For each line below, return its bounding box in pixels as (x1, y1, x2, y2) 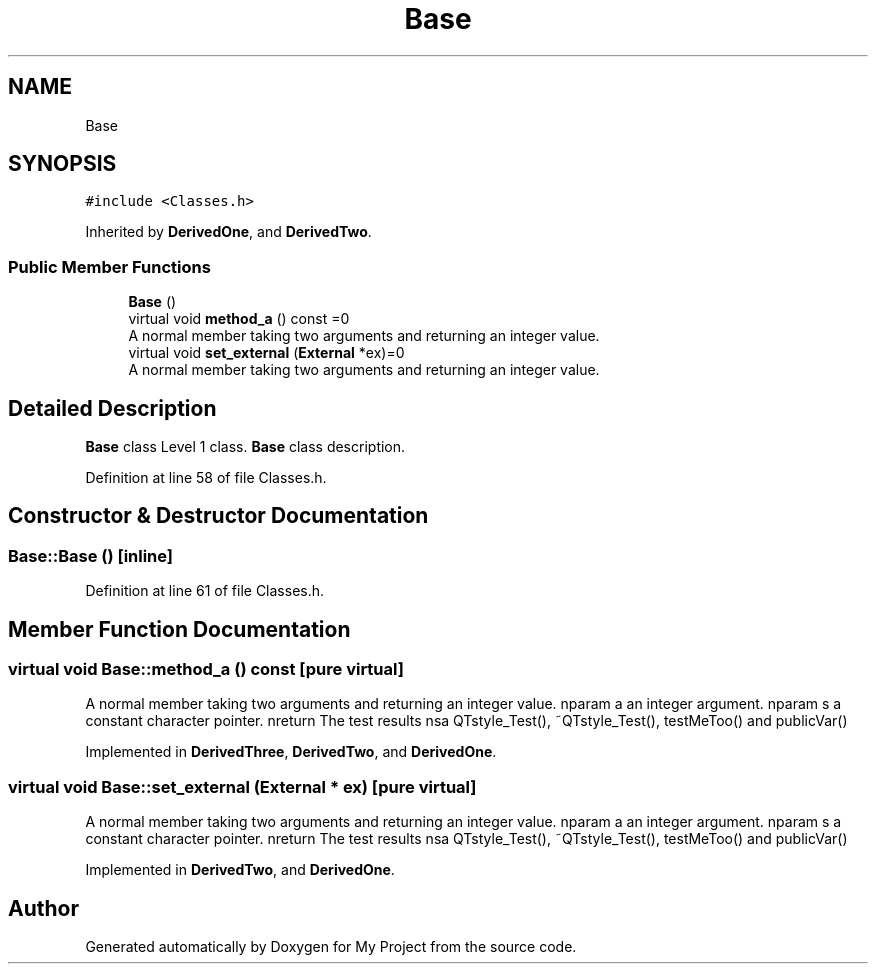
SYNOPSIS (8, 151, 117, 177)
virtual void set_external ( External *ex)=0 (128, 344, 405, 362)
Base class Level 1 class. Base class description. (85, 438, 406, 456)
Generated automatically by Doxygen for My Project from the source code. (85, 938, 577, 956)
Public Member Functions (8, 256, 211, 277)
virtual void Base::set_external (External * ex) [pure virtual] (8, 776, 477, 797)
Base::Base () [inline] (8, 545, 174, 566)
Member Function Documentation (8, 616, 351, 642)
